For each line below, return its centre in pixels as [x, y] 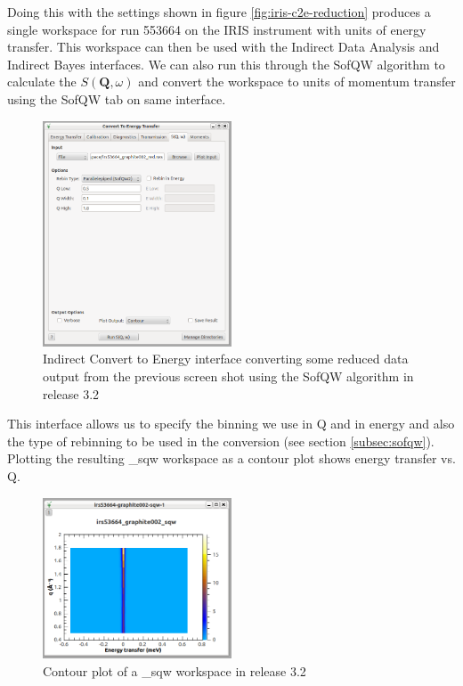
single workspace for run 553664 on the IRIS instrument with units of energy [217, 29]
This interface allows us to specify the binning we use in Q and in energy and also [231, 424]
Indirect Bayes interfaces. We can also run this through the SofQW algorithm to [226, 64]
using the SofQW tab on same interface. [117, 98]
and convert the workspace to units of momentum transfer [297, 82]
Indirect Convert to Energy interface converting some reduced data [226, 359]
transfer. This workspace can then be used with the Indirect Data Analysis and [223, 47]
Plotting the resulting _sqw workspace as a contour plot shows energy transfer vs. [231, 458]
